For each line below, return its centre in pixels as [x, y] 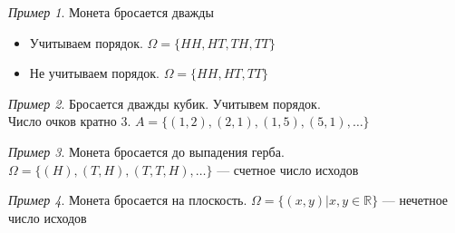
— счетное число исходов [288, 169]
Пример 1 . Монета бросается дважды [111, 12]
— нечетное [415, 200]
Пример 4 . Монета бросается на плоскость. [128, 200]
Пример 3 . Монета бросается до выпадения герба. [146, 151]
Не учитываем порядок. [94, 73]
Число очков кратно [63, 121]
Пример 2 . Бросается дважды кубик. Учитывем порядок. [165, 103]
